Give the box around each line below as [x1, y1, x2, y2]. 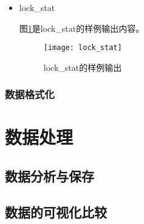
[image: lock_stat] [43, 43, 122, 52]
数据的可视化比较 [5, 202, 107, 221]
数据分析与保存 [5, 167, 94, 186]
